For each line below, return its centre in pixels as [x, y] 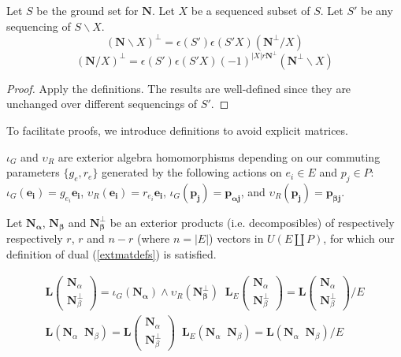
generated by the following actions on [192, 172]
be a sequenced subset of [251, 10]
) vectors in [236, 238]
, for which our [359, 238]
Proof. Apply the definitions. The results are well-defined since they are [179, 88]
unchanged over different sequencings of [102, 104]
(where [153, 238]
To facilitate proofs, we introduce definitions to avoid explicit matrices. [177, 130]
